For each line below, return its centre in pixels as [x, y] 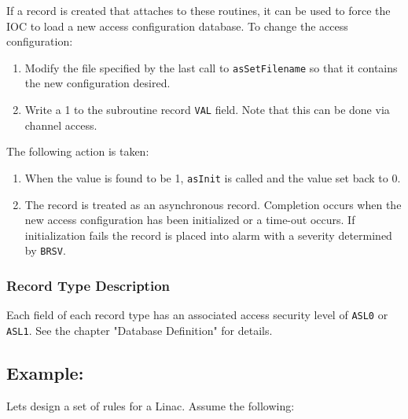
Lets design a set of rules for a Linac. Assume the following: [151, 405]
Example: [45, 372]
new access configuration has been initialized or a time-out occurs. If [190, 220]
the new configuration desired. [97, 83]
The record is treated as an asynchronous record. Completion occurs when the [213, 204]
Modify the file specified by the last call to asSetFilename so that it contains [211, 67]
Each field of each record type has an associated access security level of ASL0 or [197, 315]
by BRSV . [45, 250]
